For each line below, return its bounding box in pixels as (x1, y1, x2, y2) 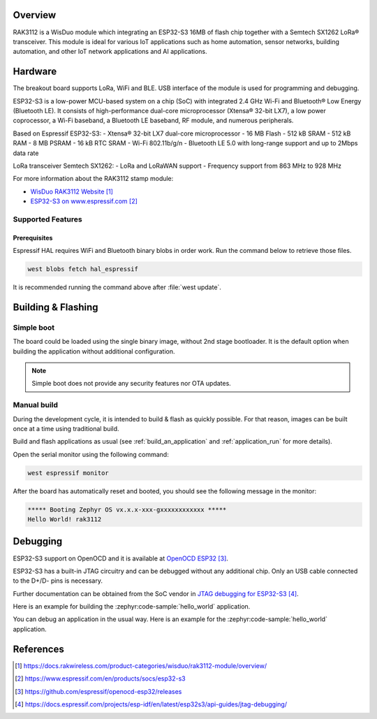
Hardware (13, 66, 57, 78)
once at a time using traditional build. (13, 424, 119, 433)
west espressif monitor (27, 469, 110, 477)
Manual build (13, 400, 59, 410)
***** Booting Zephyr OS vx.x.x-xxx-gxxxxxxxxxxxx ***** (27, 505, 227, 514)
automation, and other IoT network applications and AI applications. (13, 48, 207, 56)
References (13, 643, 64, 655)
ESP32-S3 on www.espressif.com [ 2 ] (30, 197, 138, 205)
